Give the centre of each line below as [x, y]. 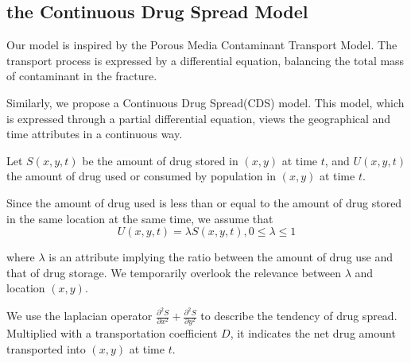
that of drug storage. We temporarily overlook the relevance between [174, 272]
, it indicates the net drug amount [313, 333]
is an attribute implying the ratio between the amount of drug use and [221, 257]
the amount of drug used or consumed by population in [141, 176]
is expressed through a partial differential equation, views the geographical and [199, 118]
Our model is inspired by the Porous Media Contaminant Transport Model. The [202, 45]
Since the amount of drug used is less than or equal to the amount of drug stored [204, 202]
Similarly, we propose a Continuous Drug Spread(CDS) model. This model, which [205, 102]
